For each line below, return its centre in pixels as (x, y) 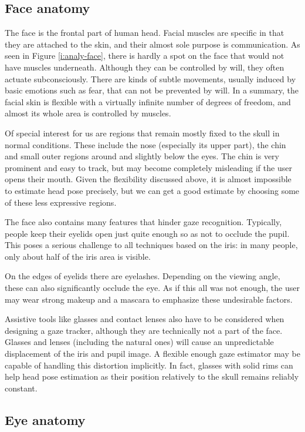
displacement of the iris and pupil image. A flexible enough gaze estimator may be (152, 354)
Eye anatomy (45, 419)
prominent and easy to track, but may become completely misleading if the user (148, 167)
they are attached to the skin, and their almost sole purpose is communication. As (152, 44)
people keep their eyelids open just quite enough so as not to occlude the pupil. (147, 233)
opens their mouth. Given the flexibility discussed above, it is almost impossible (148, 179)
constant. (21, 388)
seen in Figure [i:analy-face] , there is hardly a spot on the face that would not (145, 56)
